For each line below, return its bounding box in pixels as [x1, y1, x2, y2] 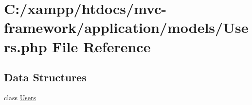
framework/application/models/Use [4, 17, 249, 37]
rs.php [4, 36, 47, 56]
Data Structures [4, 70, 87, 85]
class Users [4, 92, 36, 102]
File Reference [52, 36, 151, 56]
